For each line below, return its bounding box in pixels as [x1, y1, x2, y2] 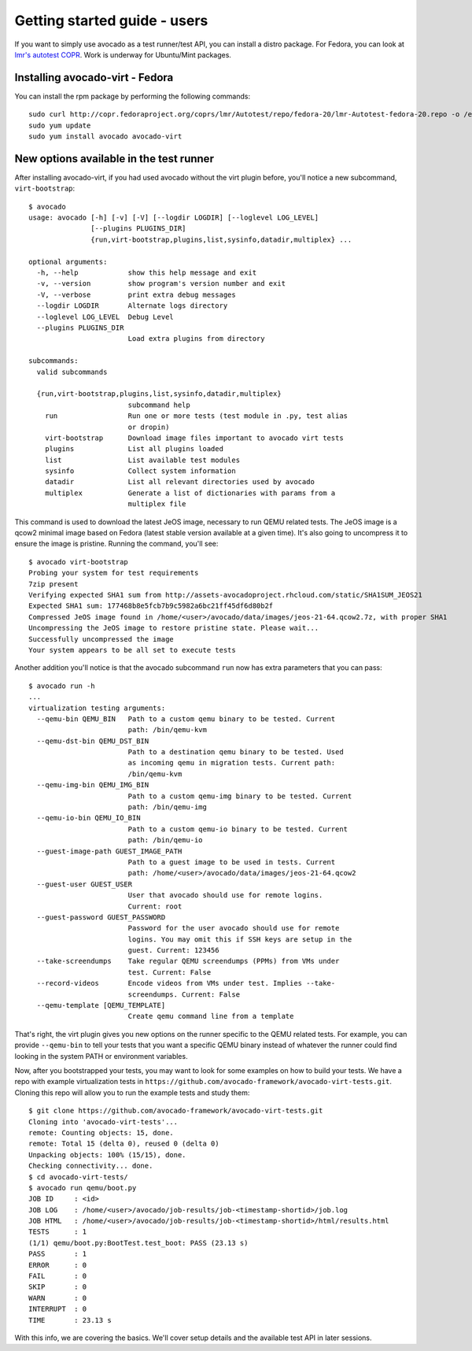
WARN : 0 [28, 1294, 87, 1302]
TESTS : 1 [28, 1227, 87, 1236]
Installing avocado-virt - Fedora [14, 71, 174, 84]
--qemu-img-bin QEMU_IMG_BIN [36, 780, 149, 790]
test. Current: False [127, 968, 212, 976]
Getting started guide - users [14, 12, 208, 29]
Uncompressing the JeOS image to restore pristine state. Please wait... [28, 624, 319, 633]
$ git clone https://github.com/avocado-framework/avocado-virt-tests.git [28, 1106, 323, 1116]
